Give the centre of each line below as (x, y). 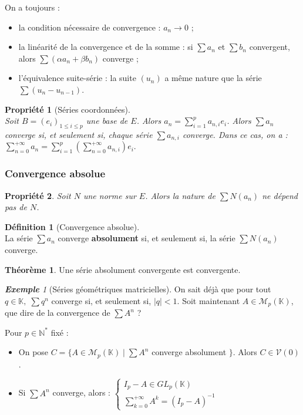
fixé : (60, 332)
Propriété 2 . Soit (38, 195)
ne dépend (280, 195)
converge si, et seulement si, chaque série (79, 134)
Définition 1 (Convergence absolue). (72, 226)
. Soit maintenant (208, 300)
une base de (107, 121)
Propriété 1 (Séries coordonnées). (68, 109)
